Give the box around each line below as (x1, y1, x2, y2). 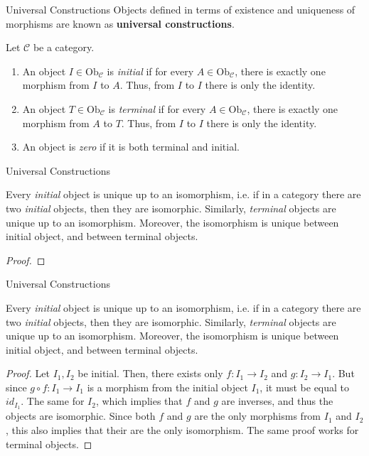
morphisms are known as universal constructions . (6, 16, 235, 31)
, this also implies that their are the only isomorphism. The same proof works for (6, 422, 359, 437)
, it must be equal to (260, 379, 350, 394)
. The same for (21, 393, 85, 408)
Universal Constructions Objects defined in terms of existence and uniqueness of (6, 2, 355, 16)
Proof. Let (6, 366, 50, 381)
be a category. (33, 40, 95, 55)
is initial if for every (107, 63, 194, 78)
